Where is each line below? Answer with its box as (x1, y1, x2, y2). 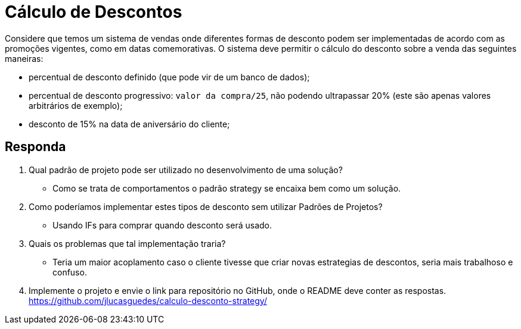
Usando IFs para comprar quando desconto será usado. (52, 220, 272, 230)
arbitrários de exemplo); (29, 100, 123, 111)
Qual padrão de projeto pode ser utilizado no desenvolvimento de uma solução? (29, 164, 343, 175)
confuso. (52, 267, 87, 277)
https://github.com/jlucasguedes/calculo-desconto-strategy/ (29, 295, 267, 306)
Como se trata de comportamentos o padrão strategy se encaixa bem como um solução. (52, 183, 401, 193)
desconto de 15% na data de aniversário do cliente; (29, 118, 230, 129)
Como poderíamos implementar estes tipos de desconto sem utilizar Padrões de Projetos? (29, 201, 383, 212)
